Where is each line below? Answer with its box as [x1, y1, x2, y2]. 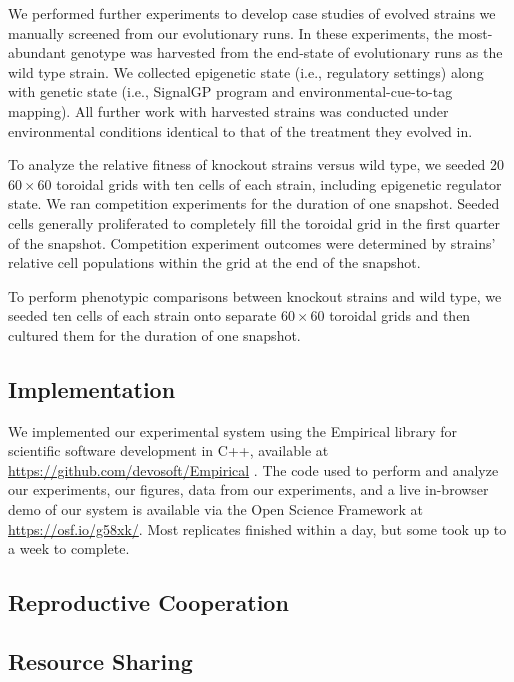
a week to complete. [8, 538, 130, 559]
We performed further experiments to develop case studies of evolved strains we [8, 3, 496, 23]
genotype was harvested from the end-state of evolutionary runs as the [70, 42, 503, 63]
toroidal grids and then [329, 305, 471, 326]
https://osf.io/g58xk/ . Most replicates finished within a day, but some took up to [8, 518, 507, 539]
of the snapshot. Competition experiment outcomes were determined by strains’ [8, 232, 496, 253]
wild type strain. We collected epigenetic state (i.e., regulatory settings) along [8, 61, 484, 82]
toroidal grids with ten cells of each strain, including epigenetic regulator [56, 173, 502, 194]
